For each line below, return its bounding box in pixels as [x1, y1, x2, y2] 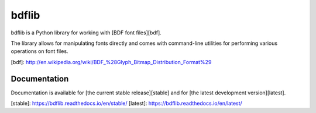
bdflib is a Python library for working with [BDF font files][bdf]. [11, 29, 162, 36]
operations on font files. [11, 48, 68, 55]
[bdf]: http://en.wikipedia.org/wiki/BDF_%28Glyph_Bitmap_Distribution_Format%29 [11, 58, 212, 65]
